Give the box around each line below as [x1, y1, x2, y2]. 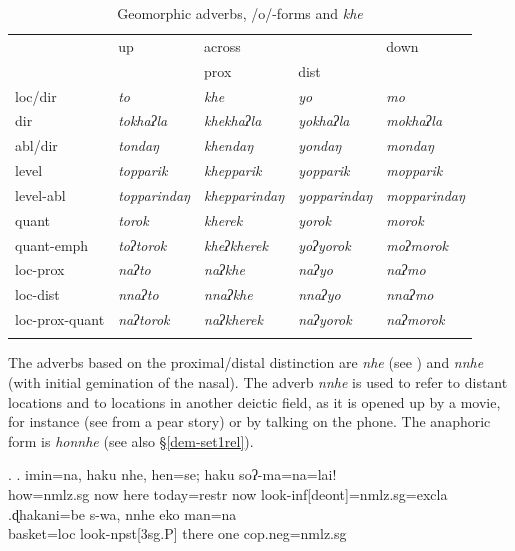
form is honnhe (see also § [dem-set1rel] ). [8, 430, 254, 451]
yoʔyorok [298, 234, 351, 255]
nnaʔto [118, 284, 159, 305]
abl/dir [15, 135, 58, 156]
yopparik [298, 160, 350, 181]
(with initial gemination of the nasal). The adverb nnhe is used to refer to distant [8, 372, 508, 393]
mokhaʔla [386, 110, 443, 131]
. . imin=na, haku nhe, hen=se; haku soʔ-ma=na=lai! [8, 464, 337, 485]
